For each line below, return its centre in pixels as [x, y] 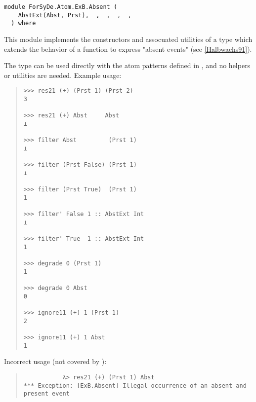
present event [46, 394]
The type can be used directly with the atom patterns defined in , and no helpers [127, 65]
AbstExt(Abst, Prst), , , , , [75, 15]
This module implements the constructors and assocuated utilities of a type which [128, 39]
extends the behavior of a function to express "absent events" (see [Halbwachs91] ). [128, 49]
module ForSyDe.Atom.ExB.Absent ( [61, 7]
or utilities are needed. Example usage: [63, 75]
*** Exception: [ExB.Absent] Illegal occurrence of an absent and [135, 385]
